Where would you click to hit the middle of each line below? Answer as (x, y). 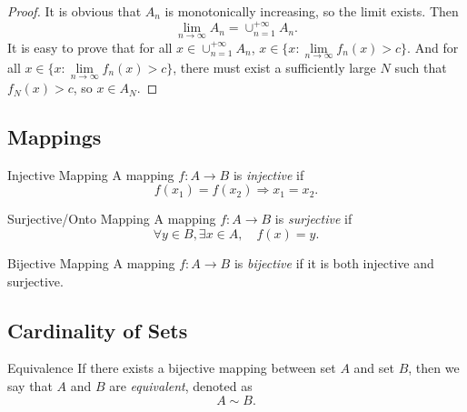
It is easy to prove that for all (90, 47)
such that (421, 67)
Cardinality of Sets (98, 330)
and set (374, 368)
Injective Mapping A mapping (91, 174)
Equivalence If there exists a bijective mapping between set (172, 368)
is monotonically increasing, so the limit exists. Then (312, 11)
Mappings (55, 137)
